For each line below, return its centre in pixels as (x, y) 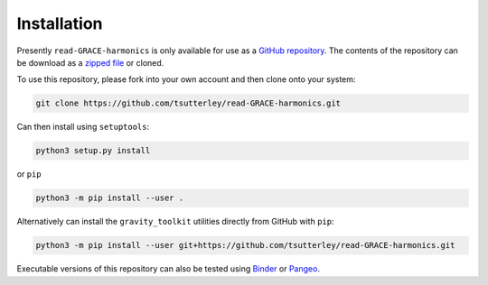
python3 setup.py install (93, 151)
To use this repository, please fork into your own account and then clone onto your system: (186, 79)
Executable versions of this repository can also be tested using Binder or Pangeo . (169, 269)
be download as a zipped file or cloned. (90, 62)
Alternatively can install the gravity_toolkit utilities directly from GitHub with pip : (175, 222)
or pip (29, 174)
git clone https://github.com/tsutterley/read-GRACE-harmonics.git (188, 103)
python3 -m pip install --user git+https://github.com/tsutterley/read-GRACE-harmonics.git (245, 245)
